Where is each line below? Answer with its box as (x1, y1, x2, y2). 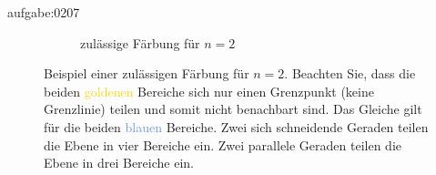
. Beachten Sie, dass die (284, 64, 416, 83)
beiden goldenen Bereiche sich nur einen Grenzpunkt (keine (44, 81, 374, 100)
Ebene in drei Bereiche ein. (44, 153, 194, 172)
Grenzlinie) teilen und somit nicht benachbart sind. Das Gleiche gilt (44, 99, 422, 118)
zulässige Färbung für (80, 33, 200, 52)
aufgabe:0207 (7, 3, 80, 21)
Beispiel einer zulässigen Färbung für (44, 64, 249, 83)
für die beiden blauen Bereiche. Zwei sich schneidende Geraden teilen (44, 117, 429, 136)
